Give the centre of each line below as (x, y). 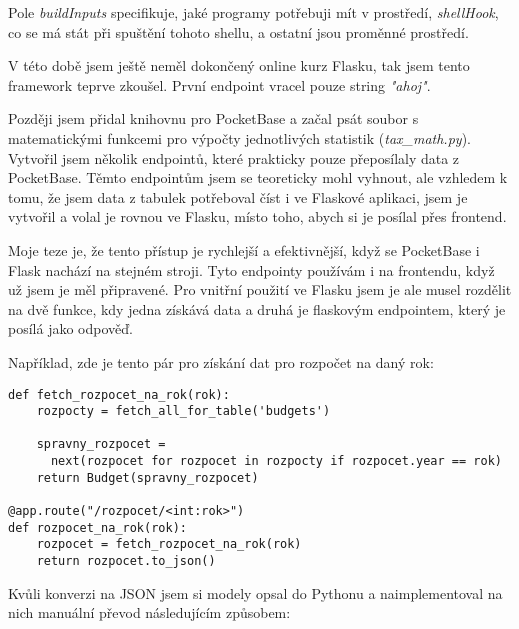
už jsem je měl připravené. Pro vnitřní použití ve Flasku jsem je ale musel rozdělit (260, 289)
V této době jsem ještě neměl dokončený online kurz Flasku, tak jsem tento (239, 65)
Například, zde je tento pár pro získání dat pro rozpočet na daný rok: (221, 361)
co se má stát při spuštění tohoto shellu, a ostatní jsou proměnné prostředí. (238, 31)
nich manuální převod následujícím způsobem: (149, 612)
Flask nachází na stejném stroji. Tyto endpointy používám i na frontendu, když (251, 269)
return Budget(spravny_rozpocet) (147, 477)
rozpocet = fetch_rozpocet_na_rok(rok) (169, 544)
